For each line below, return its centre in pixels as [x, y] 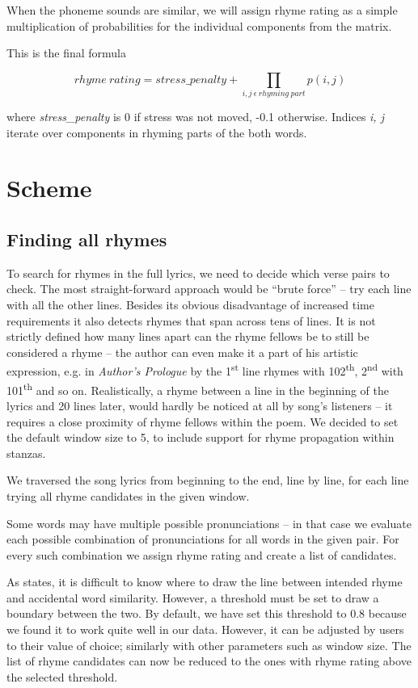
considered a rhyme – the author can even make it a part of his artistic [182, 352]
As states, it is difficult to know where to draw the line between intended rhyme [205, 582]
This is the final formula [66, 53]
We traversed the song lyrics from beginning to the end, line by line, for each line [208, 480]
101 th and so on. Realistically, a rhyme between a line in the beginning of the [198, 388]
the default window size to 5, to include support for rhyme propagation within [201, 437]
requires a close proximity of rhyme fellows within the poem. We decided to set [203, 421]
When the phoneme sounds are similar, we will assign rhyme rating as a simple [202, 10]
